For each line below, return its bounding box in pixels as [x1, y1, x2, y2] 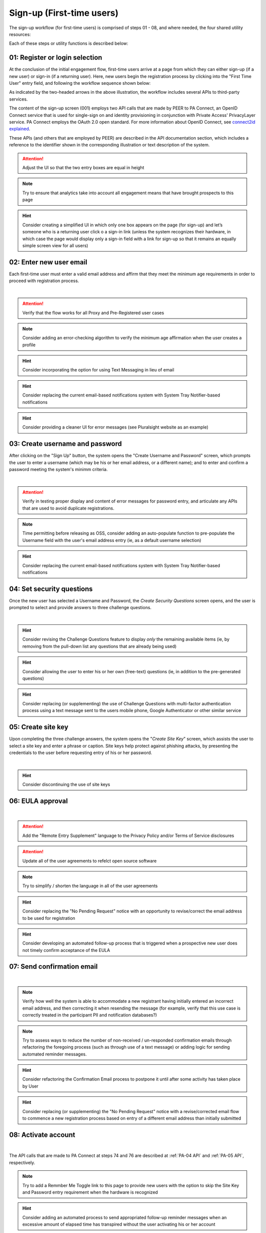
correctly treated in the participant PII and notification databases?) [22, 1012, 157, 1018]
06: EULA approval [9, 797, 68, 805]
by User [22, 1083, 39, 1089]
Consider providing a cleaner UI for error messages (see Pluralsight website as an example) [22, 424, 209, 430]
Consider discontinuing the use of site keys [22, 782, 110, 788]
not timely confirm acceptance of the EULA [22, 947, 110, 953]
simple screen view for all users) [22, 243, 89, 249]
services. [9, 96, 28, 102]
